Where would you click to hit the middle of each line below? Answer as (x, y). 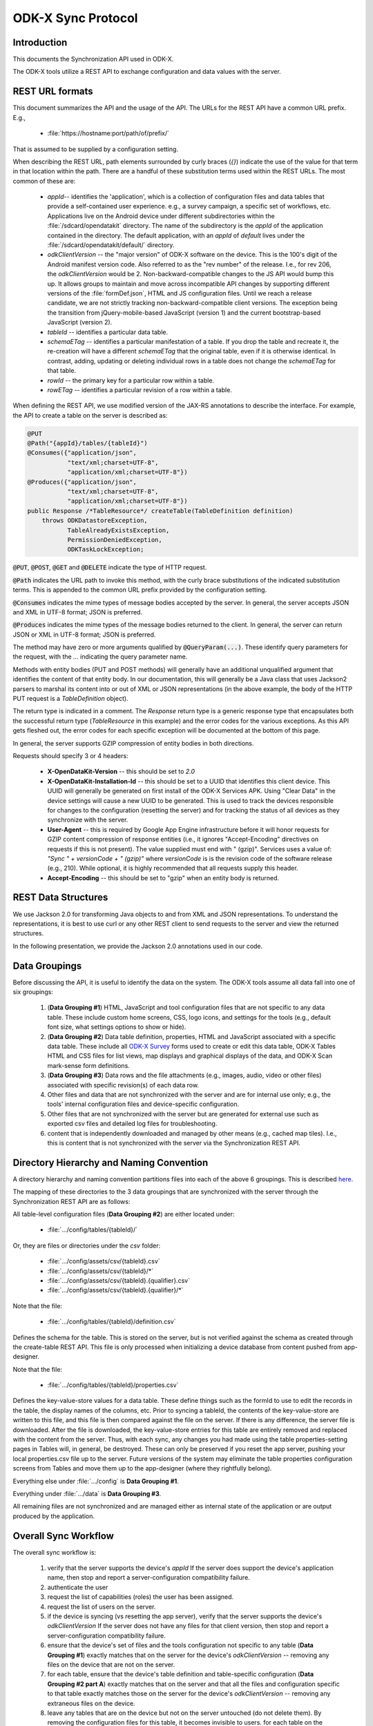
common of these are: (44, 181)
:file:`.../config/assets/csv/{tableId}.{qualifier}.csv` (118, 1280)
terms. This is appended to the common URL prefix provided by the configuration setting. (140, 590)
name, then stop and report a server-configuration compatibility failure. (149, 1578)
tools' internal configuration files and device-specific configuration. (143, 1104)
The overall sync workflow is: (55, 1552)
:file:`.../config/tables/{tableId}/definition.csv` (112, 1321)
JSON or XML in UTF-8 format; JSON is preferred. (84, 634)
